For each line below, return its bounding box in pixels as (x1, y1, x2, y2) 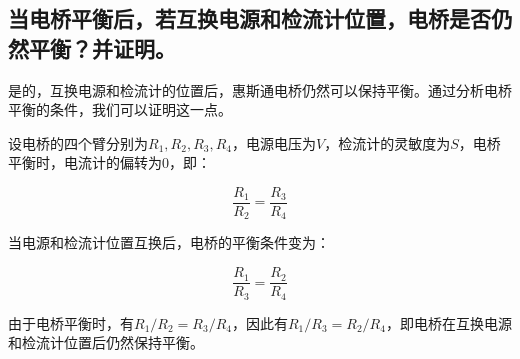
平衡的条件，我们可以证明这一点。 (8, 99, 232, 120)
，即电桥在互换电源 (385, 312, 512, 333)
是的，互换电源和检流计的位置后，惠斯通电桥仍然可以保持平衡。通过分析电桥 (8, 79, 512, 100)
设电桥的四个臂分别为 (8, 132, 148, 153)
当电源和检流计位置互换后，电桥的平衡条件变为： (8, 232, 330, 253)
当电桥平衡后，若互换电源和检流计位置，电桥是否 (8, 3, 491, 34)
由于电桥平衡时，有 (8, 312, 134, 333)
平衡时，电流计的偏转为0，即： (8, 152, 211, 173)
